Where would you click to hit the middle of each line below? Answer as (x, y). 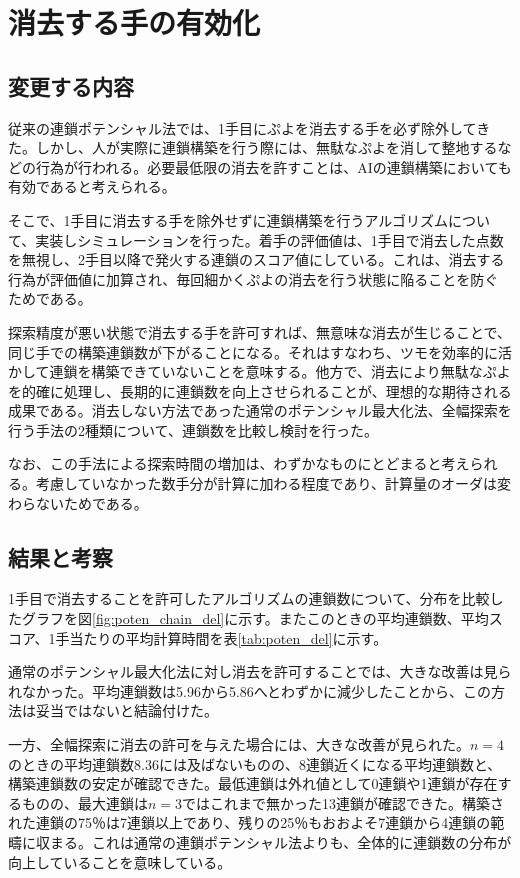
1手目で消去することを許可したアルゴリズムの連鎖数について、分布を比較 (249, 598)
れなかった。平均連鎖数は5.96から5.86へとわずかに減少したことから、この (250, 690)
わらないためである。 (78, 502)
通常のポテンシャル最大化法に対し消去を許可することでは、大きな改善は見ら (260, 671)
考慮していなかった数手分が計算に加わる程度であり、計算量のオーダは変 (273, 483)
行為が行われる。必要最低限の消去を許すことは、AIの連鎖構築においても (273, 166)
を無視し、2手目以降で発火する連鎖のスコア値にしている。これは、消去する (256, 259)
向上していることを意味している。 (120, 861)
